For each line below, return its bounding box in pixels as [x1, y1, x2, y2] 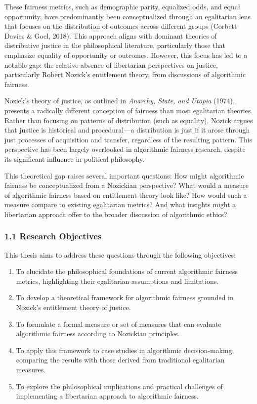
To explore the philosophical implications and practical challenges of [16, 381, 223, 391]
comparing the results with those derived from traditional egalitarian [16, 355, 225, 365]
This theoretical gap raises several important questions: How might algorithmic [4, 170, 244, 180]
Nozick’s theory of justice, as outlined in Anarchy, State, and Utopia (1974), [4, 95, 235, 106]
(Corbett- [211, 21, 240, 31]
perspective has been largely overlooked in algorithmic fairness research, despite [4, 144, 246, 154]
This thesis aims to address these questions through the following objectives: [4, 249, 236, 260]
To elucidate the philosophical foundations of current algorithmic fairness [16, 266, 238, 276]
